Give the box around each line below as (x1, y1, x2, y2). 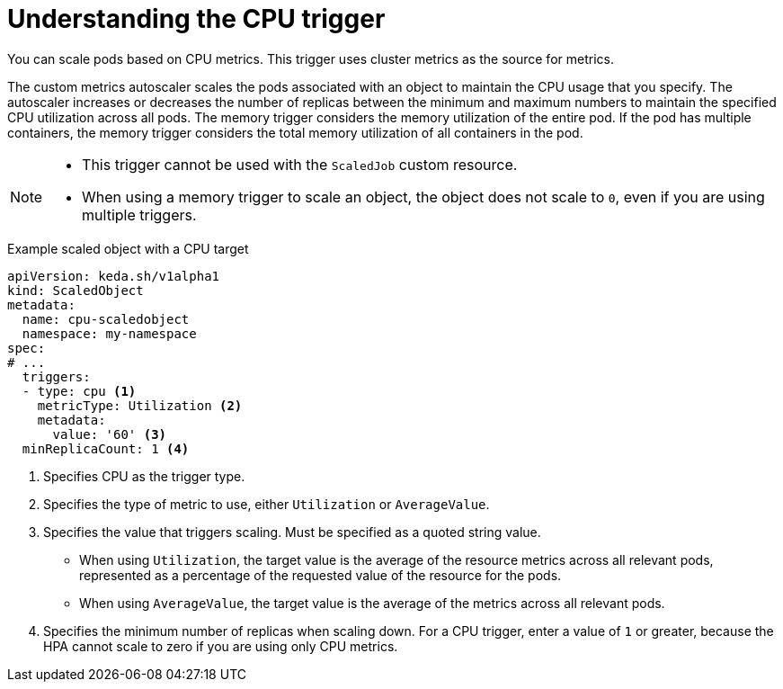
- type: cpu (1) (22, 383, 137, 398)
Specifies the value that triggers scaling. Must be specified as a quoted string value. (43, 523, 541, 540)
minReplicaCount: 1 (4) (22, 441, 190, 456)
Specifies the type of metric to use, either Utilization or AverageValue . (43, 496, 490, 512)
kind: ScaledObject (7, 282, 144, 298)
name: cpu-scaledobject (22, 311, 190, 327)
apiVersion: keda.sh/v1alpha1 (7, 268, 220, 283)
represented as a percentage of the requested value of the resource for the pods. (79, 567, 562, 583)
